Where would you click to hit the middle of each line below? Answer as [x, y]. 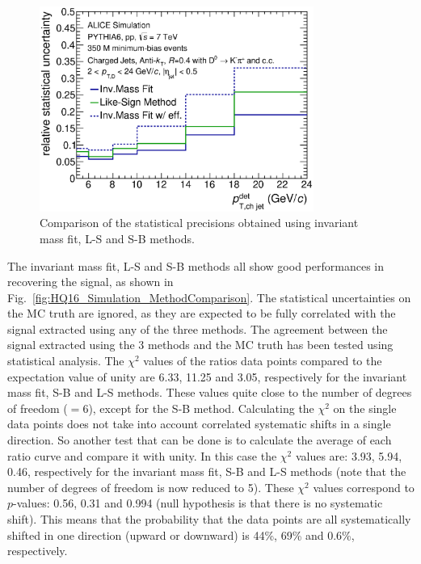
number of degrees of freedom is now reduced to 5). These [151, 487]
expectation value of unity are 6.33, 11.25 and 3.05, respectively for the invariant [207, 376]
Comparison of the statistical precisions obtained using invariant [199, 223]
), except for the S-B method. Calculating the [201, 408]
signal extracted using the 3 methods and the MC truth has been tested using [200, 345]
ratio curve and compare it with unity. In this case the [142, 455]
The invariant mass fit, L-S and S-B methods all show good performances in [196, 265]
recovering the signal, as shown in [91, 282]
